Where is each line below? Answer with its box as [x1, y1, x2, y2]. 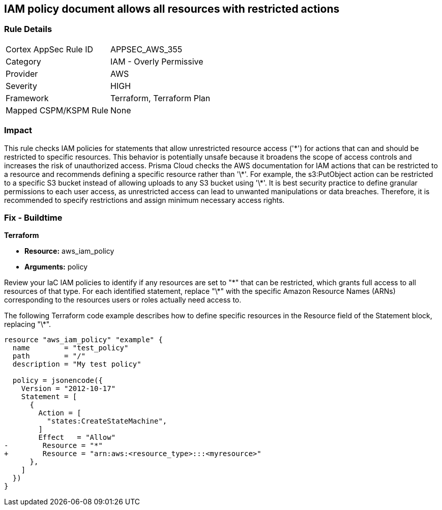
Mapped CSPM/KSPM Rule [6, 105, 109, 115]
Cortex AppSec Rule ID [6, 44, 94, 54]
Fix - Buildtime [4, 212, 63, 223]
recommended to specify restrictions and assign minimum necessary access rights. [4, 195, 285, 204]
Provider [6, 68, 38, 79]
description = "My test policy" [12, 360, 141, 369]
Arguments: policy [24, 262, 88, 272]
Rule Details [4, 24, 52, 35]
